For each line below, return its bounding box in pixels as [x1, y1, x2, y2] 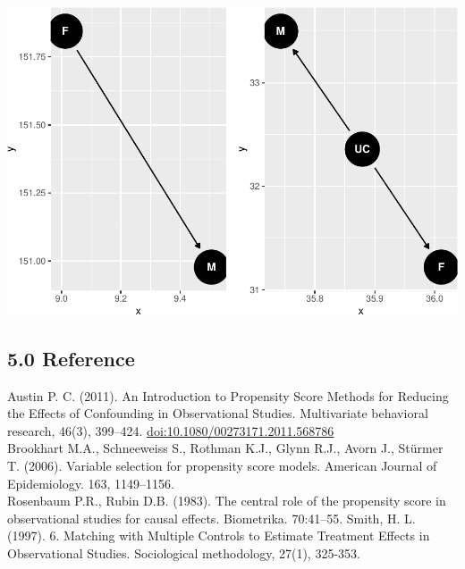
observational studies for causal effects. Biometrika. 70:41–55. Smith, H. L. [7, 508, 416, 527]
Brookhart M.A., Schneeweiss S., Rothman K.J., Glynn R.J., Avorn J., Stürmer [7, 439, 444, 457]
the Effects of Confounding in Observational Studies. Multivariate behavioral [7, 404, 428, 423]
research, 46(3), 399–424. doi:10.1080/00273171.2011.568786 [7, 421, 334, 439]
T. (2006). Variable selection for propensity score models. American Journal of [7, 456, 437, 474]
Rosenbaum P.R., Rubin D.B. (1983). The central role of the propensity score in [7, 491, 446, 510]
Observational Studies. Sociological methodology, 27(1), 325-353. [7, 543, 360, 562]
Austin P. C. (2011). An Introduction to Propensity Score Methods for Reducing [7, 386, 449, 405]
